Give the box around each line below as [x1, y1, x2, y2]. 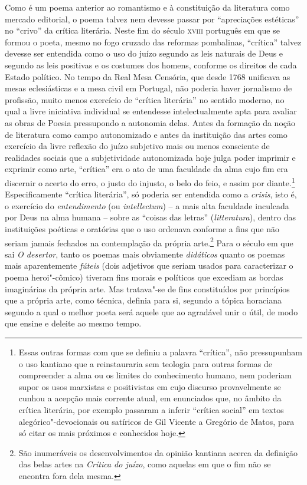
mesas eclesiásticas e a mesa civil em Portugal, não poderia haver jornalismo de [5, 82, 292, 94]
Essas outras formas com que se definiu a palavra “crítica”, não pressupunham [18, 345, 302, 358]
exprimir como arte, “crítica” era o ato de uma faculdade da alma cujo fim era [5, 163, 288, 175]
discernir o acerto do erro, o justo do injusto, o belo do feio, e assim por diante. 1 [5, 174, 295, 189]
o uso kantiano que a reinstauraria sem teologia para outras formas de [18, 357, 272, 369]
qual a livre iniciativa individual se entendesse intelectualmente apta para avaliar [5, 105, 297, 117]
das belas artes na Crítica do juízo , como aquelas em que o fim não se [18, 458, 271, 470]
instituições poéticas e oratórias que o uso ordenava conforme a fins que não [5, 222, 279, 235]
